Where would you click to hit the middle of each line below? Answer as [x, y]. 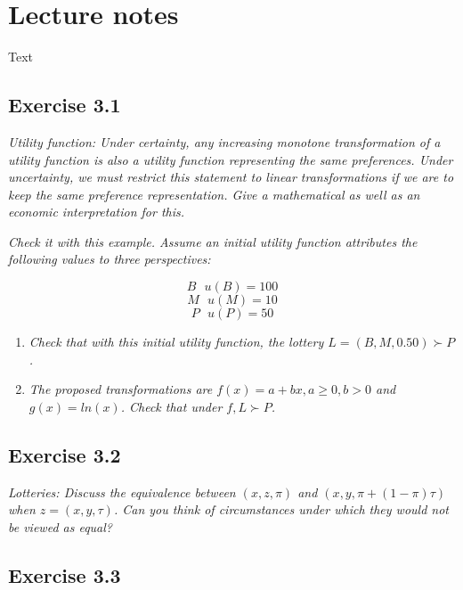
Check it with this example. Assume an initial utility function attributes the [213, 241]
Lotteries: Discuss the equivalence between [122, 492]
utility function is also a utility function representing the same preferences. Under [231, 159]
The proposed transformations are [121, 389]
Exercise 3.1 [65, 105]
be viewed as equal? [61, 526]
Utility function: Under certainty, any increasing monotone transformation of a [224, 141]
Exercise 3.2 [65, 454]
